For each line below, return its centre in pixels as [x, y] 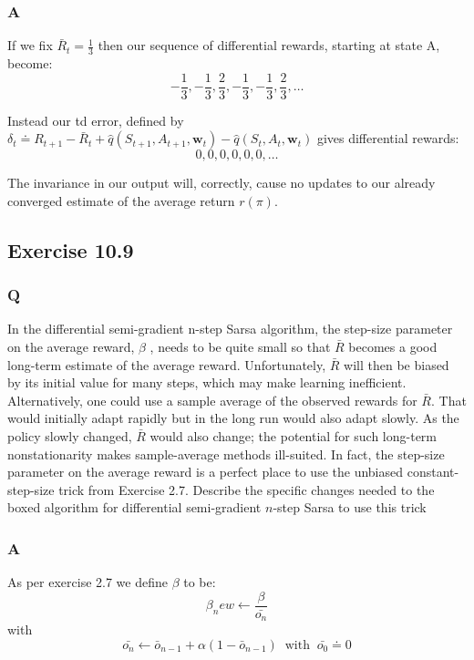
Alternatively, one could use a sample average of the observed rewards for [212, 400]
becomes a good [393, 347]
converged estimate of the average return [121, 200]
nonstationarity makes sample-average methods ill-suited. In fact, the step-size [226, 454]
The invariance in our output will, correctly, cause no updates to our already [222, 183]
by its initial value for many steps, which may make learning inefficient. [207, 382]
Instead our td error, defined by [96, 120]
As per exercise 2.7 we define [88, 582]
